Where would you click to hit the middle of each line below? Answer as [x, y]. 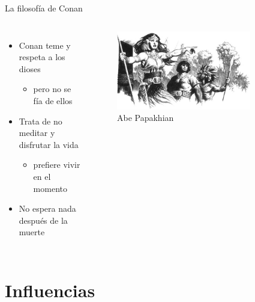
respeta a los [42, 57]
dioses [30, 68]
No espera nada [47, 208]
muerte [32, 232]
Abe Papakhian [145, 118]
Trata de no [40, 121]
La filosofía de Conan [44, 8]
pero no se [52, 89]
